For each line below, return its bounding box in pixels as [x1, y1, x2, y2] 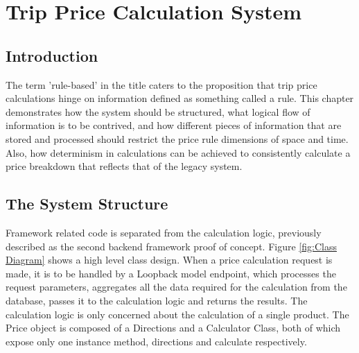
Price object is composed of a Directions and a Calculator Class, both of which [6, 320, 341, 335]
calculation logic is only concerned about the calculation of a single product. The [6, 307, 349, 321]
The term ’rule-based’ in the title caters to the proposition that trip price [6, 77, 317, 92]
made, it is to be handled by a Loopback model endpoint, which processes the [6, 266, 336, 280]
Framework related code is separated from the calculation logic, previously [6, 225, 322, 239]
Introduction [6, 44, 98, 66]
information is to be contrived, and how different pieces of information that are [6, 118, 342, 132]
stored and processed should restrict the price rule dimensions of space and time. [6, 131, 349, 146]
